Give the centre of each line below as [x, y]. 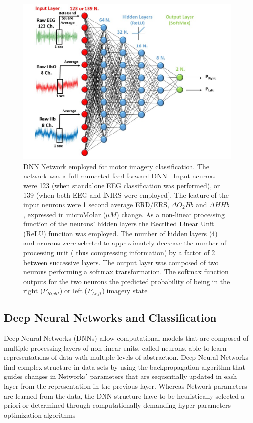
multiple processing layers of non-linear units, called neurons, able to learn [115, 347]
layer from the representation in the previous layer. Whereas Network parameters [126, 386]
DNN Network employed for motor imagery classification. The [116, 166]
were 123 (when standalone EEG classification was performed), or [122, 185]
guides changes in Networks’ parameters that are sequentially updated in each [121, 376]
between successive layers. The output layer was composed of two [121, 262]
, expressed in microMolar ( [65, 214]
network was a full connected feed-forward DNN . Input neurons [120, 176]
